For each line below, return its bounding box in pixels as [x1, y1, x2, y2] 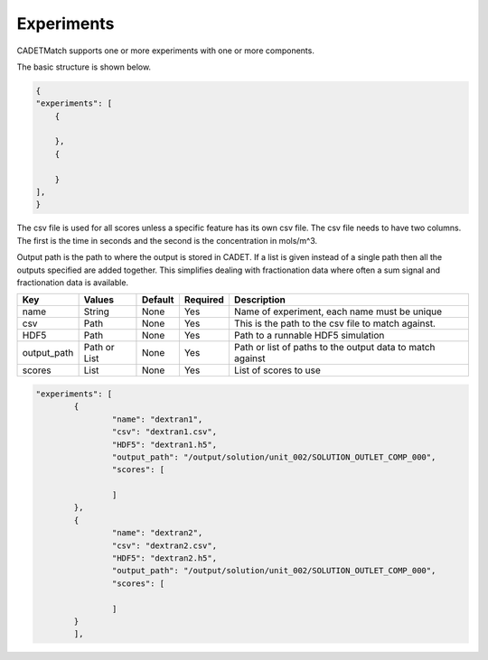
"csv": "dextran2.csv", [111, 540, 217, 551]
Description [233, 293, 286, 306]
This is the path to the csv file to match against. [233, 317, 436, 330]
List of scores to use [233, 364, 321, 376]
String [83, 305, 110, 318]
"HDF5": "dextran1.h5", [111, 439, 217, 450]
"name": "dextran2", [111, 528, 203, 538]
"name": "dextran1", [111, 414, 203, 424]
